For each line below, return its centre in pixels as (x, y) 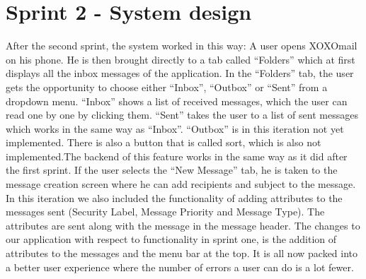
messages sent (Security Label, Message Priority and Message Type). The (165, 212)
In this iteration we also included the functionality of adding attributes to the (174, 197)
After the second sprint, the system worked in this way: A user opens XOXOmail (182, 46)
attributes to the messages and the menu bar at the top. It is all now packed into (182, 253)
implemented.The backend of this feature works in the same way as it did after (177, 156)
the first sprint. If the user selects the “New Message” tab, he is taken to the (172, 170)
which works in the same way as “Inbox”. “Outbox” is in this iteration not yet (175, 128)
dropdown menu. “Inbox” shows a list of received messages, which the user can (177, 101)
